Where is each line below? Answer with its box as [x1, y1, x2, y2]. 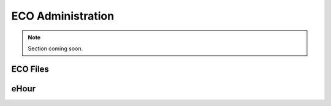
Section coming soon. [28, 45, 83, 52]
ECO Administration [11, 9, 115, 23]
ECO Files [11, 64, 49, 74]
